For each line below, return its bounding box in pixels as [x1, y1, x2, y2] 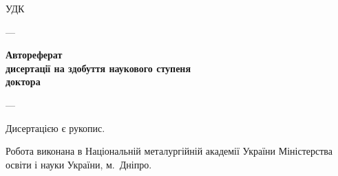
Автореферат [6, 47, 63, 62]
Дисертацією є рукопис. [6, 120, 105, 135]
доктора [6, 74, 41, 89]
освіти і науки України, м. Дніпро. [6, 157, 152, 171]
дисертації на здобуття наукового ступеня [6, 60, 191, 75]
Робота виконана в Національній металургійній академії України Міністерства [6, 144, 332, 158]
